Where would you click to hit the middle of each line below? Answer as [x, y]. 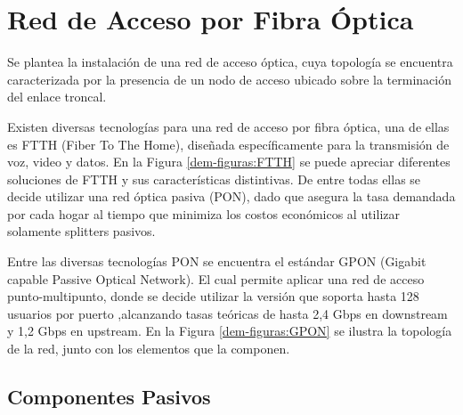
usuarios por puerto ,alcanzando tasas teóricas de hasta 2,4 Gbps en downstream [227, 313]
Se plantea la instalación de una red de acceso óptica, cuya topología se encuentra [230, 62]
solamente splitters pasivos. [81, 231]
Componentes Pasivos [109, 397]
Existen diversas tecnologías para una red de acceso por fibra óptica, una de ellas [228, 126]
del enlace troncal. [57, 97]
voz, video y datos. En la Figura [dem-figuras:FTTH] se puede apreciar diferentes [229, 162]
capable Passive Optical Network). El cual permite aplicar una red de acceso [216, 278]
